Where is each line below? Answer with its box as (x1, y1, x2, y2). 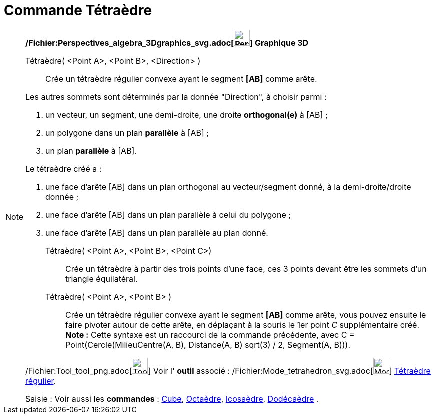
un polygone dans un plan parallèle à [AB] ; (45, 127, 209, 138)
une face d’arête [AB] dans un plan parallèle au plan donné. (45, 227, 268, 238)
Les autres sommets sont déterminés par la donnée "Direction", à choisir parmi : (25, 91, 327, 102)
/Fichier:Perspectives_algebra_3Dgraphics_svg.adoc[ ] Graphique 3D (25, 37, 309, 48)
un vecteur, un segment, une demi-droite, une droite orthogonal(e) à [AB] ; (45, 109, 328, 120)
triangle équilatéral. (65, 273, 138, 284)
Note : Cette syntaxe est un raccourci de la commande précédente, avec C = (65, 329, 355, 340)
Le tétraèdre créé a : (25, 163, 102, 174)
